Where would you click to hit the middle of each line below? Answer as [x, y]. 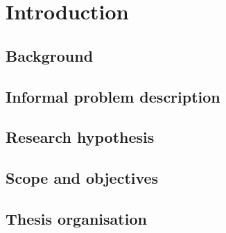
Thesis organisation [76, 218]
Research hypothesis [80, 137]
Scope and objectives [82, 178]
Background [50, 55]
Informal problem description [113, 96]
